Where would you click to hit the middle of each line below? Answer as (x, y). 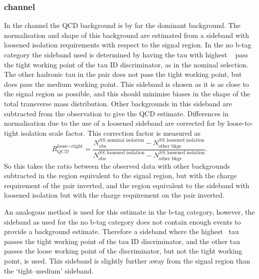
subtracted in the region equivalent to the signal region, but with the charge (121, 175)
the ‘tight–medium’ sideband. (49, 270)
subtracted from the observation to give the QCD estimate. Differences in (116, 113)
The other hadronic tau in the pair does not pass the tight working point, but (123, 74)
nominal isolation (126, 140)
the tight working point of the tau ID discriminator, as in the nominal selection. (126, 64)
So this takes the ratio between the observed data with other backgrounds (117, 165)
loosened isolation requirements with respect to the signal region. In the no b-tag (128, 45)
